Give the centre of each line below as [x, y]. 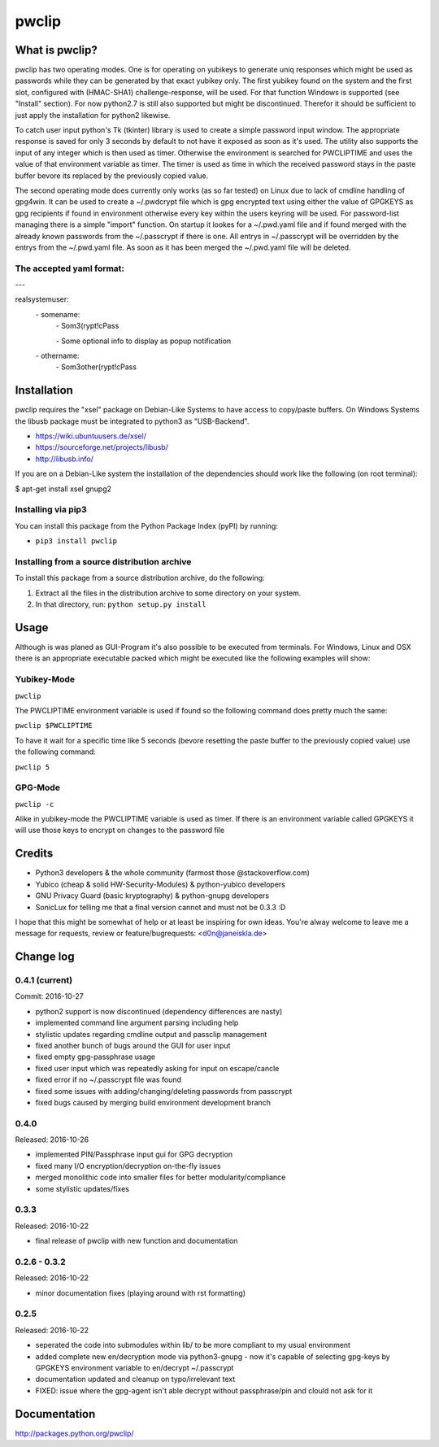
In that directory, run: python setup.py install [121, 604]
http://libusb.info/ [64, 459]
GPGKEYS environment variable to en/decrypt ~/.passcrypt [135, 1368]
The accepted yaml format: [70, 268]
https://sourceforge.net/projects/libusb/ [102, 447]
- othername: [57, 356]
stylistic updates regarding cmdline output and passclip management [151, 1034]
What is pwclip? [56, 50]
